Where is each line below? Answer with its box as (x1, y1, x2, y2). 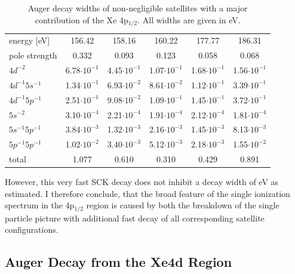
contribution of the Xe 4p (35, 13, 128, 26)
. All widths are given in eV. (137, 13, 241, 26)
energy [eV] (9, 34, 50, 47)
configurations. (5, 223, 59, 236)
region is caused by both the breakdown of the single (86, 199, 279, 211)
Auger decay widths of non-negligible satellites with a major (27, 2, 248, 14)
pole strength (9, 49, 57, 61)
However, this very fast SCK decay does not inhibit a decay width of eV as (5, 176, 279, 188)
